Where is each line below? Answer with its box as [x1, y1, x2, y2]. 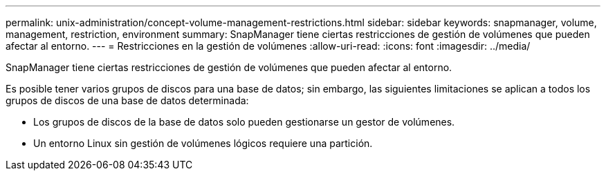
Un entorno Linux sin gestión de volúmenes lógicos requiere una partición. [33, 137, 373, 149]
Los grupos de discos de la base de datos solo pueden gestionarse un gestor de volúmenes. [33, 116, 455, 128]
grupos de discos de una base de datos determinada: [6, 95, 249, 106]
